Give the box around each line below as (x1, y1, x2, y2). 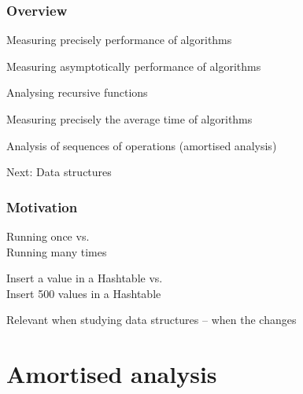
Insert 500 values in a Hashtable (6, 285, 161, 301)
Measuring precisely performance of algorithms (6, 31, 232, 48)
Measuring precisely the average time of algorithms (6, 111, 253, 127)
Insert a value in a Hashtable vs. (6, 270, 163, 286)
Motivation (6, 197, 78, 216)
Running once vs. (6, 228, 90, 244)
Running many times (6, 243, 107, 260)
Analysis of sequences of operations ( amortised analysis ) (6, 137, 277, 153)
